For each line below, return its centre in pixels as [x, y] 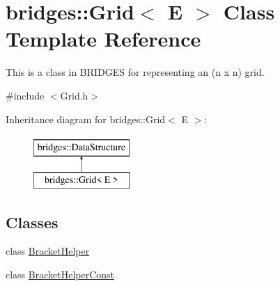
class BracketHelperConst [60, 275]
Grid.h [74, 95]
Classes [32, 222]
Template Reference [103, 39]
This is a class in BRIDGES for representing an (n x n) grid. [135, 72]
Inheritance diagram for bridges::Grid [86, 119]
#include [25, 95]
